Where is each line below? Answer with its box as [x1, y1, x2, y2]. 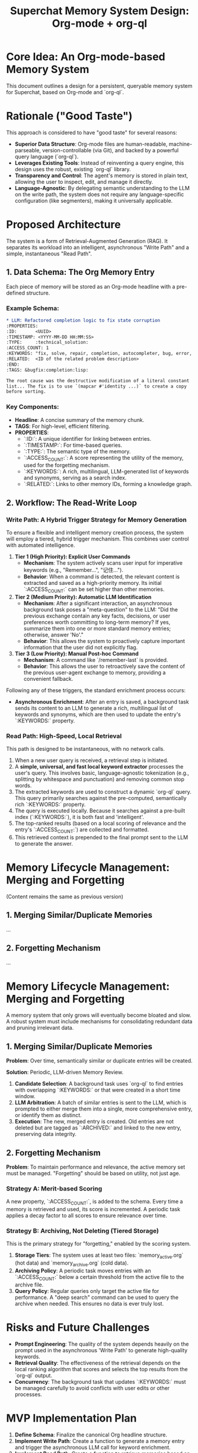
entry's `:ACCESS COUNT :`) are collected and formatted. [14, 826, 149, 834]
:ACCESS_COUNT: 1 [6, 345, 49, 351]
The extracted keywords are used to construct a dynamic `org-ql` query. [14, 788, 191, 795]
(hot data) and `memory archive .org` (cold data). [14, 1259, 129, 1268]
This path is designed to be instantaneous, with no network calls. [6, 745, 165, 753]
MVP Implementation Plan [6, 1412, 137, 1425]
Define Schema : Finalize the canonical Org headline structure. [14, 1431, 168, 1438]
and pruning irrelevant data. [6, 1024, 74, 1032]
